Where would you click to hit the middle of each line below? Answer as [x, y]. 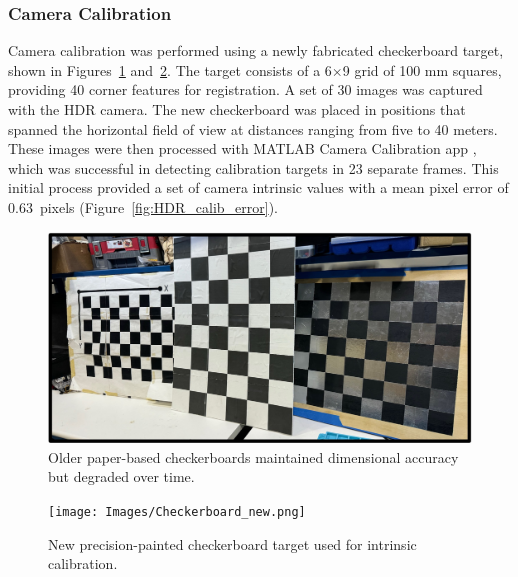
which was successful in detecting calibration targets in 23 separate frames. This [253, 167]
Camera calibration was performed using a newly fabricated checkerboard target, [256, 50]
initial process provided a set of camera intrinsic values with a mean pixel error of [258, 187]
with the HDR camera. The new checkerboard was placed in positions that [237, 109]
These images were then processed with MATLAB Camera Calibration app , [242, 148]
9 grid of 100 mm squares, [422, 69]
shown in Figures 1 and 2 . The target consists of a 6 [170, 69]
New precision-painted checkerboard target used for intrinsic [232, 543]
